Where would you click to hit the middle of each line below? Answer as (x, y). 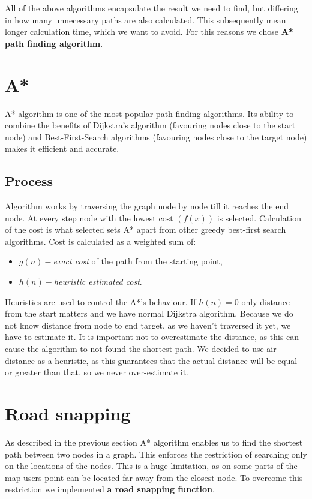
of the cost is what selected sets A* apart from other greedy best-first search (145, 229)
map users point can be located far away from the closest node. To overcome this (154, 477)
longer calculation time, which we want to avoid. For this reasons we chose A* (149, 31)
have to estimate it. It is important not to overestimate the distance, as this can (152, 337)
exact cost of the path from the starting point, (138, 261)
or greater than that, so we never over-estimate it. (97, 372)
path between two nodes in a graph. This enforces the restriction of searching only (156, 454)
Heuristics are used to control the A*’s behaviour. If (100, 301)
